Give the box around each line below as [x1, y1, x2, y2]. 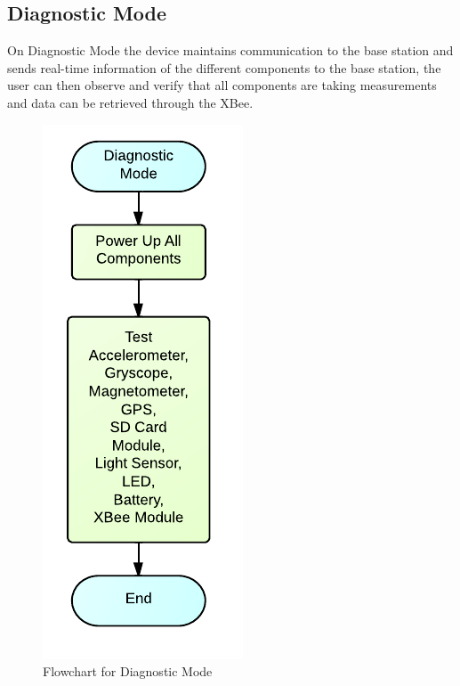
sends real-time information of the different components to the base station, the [7, 58, 441, 77]
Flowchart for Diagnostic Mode [43, 662, 213, 681]
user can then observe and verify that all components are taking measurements [7, 76, 437, 94]
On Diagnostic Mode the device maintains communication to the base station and [7, 41, 454, 60]
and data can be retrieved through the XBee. [7, 93, 254, 111]
